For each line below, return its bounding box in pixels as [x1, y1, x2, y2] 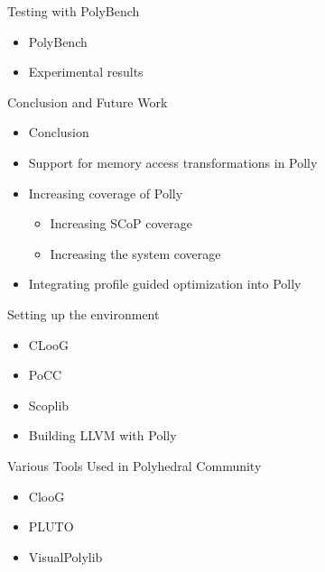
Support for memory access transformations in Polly [28, 152, 318, 171]
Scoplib [28, 395, 70, 414]
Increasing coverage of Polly [28, 183, 183, 202]
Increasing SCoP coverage [50, 214, 193, 233]
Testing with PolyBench [7, 2, 140, 20]
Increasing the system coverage [50, 244, 221, 263]
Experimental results [28, 62, 144, 81]
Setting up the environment [7, 304, 160, 323]
